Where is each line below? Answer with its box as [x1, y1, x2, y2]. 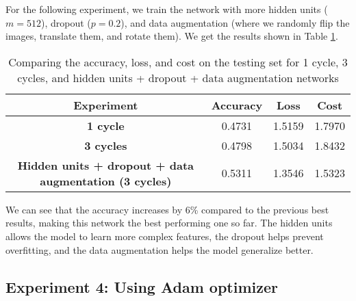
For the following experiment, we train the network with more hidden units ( [5, 2, 328, 16]
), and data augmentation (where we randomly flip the [120, 15, 350, 29]
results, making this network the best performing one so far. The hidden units [5, 215, 333, 230]
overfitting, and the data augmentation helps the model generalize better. [5, 242, 314, 257]
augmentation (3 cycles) [40, 172, 172, 189]
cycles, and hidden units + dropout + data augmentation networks [17, 69, 339, 86]
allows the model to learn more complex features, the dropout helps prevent [5, 228, 324, 243]
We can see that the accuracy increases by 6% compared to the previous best [5, 202, 329, 216]
